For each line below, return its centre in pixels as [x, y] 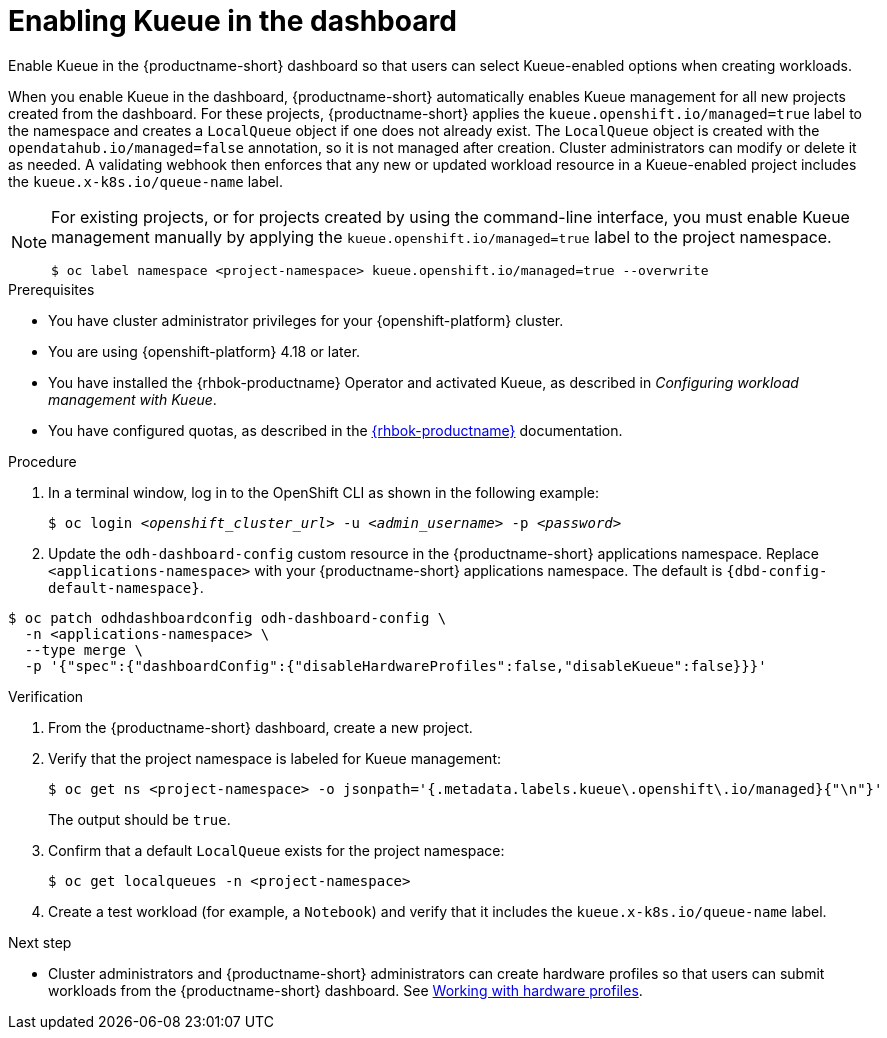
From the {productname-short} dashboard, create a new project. [260, 727]
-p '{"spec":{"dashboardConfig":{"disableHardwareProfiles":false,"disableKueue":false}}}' [395, 665]
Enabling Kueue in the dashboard [232, 21]
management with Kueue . [132, 399]
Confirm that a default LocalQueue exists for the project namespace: [276, 850]
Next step [40, 942]
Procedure [42, 461]
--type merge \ [83, 649]
